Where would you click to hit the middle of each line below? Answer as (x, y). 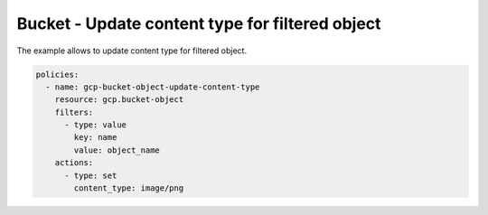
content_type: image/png (129, 188)
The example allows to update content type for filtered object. (132, 51)
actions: (74, 163)
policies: (57, 74)
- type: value (95, 125)
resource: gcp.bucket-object (119, 100)
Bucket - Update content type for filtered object (199, 23)
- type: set (91, 175)
